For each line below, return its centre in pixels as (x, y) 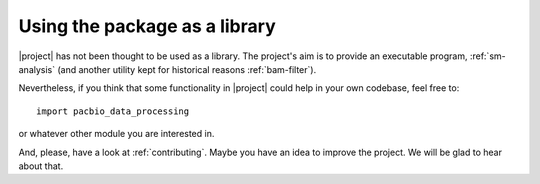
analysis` (37, 69)
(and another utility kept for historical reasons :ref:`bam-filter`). (186, 69)
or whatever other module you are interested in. (116, 134)
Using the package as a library (147, 26)
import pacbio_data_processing (113, 111)
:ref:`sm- (487, 56)
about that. (41, 166)
